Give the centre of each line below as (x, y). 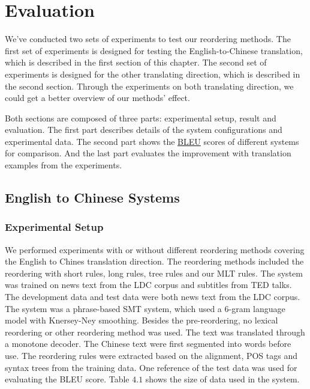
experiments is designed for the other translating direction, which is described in (153, 74)
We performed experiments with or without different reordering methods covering (155, 249)
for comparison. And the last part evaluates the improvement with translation (148, 153)
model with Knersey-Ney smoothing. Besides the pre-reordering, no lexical (142, 320)
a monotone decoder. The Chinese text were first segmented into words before (148, 344)
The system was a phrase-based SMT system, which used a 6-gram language (145, 308)
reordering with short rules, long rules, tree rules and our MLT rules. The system (154, 273)
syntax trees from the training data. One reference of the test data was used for (151, 367)
